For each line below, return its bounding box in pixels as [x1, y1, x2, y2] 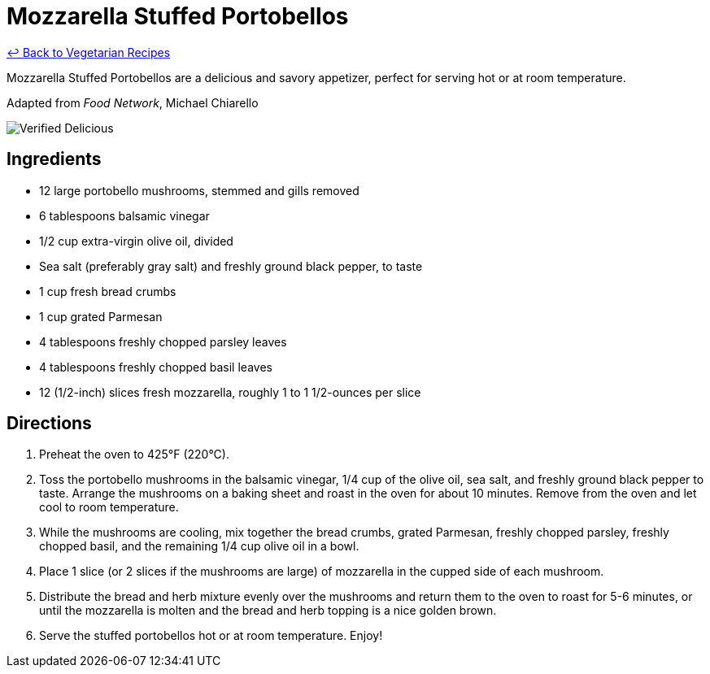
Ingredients [7, 149, 102, 170]
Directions [7, 413, 92, 434]
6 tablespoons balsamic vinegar [39, 208, 210, 223]
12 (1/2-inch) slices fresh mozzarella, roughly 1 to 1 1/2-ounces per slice [39, 385, 421, 399]
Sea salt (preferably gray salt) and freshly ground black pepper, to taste [39, 259, 423, 273]
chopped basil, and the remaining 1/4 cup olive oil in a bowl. [39, 539, 359, 554]
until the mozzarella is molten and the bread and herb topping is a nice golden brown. [39, 603, 497, 618]
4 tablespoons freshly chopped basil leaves [39, 359, 272, 374]
